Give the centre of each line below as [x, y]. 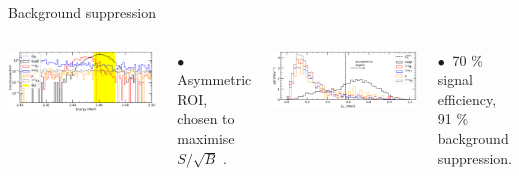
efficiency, [467, 98]
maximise [206, 137]
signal [455, 79]
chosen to [206, 118]
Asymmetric [214, 79]
